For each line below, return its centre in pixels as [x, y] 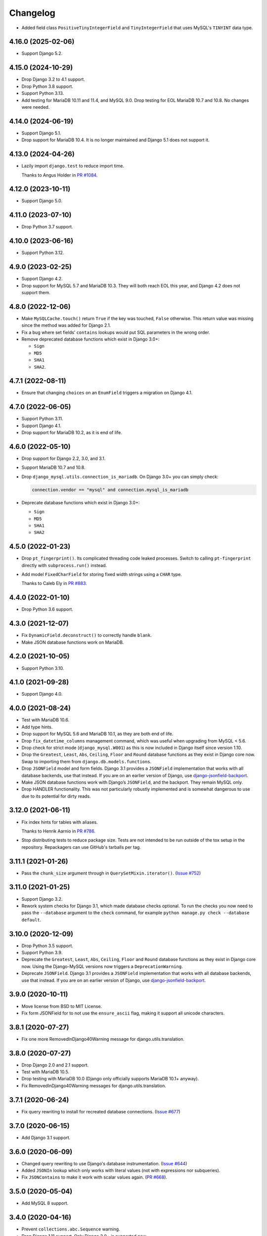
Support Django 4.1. [42, 426]
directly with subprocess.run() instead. [64, 565]
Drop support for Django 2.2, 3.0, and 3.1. [64, 459]
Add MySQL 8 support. [45, 1203]
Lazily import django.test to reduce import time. [73, 166]
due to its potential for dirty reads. [56, 796]
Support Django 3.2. [42, 899]
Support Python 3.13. [43, 93]
